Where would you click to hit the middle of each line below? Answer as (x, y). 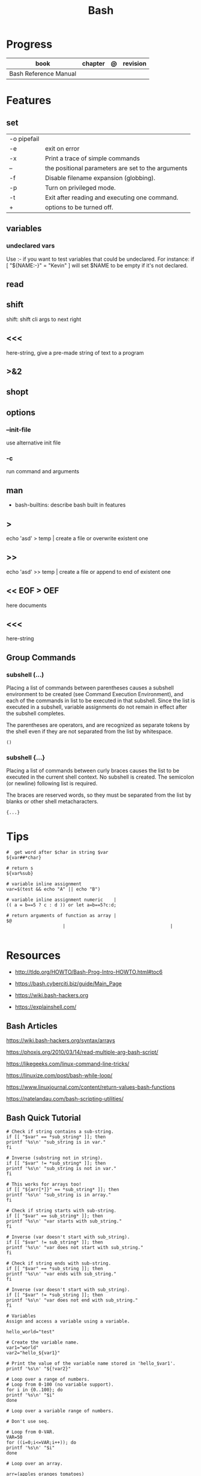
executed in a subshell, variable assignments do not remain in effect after (97, 707)
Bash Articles (32, 1026)
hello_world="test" (31, 1331)
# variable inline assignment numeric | (61, 900)
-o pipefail (24, 139)
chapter (93, 63)
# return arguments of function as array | (61, 916)
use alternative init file (34, 443)
